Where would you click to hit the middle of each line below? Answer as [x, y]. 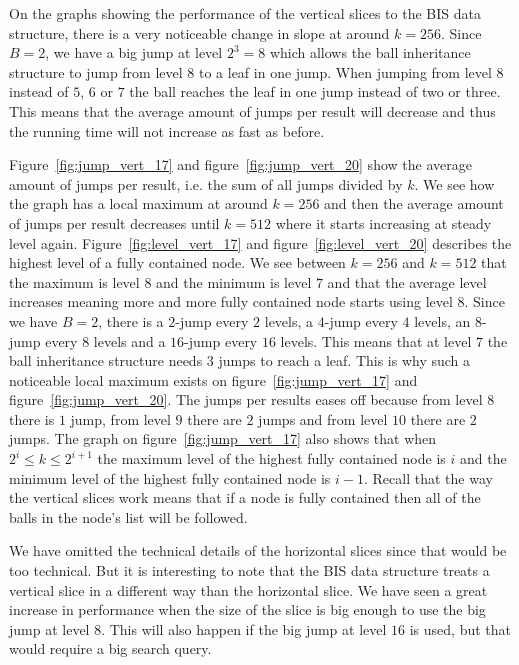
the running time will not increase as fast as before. [167, 130]
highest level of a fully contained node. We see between [177, 262]
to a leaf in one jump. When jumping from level [345, 71]
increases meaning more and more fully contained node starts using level [231, 301]
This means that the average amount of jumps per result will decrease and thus [252, 110]
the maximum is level [74, 281]
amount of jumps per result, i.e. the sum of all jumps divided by [206, 183]
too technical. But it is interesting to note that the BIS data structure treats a [249, 570]
